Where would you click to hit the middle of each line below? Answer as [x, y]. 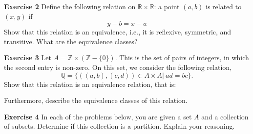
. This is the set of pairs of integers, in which [182, 58]
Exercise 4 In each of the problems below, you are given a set [98, 116]
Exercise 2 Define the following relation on [70, 6]
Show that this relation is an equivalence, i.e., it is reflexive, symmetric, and [118, 32]
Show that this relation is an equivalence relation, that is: [90, 84]
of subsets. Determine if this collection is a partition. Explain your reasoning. [119, 126]
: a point [167, 6]
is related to [224, 6]
